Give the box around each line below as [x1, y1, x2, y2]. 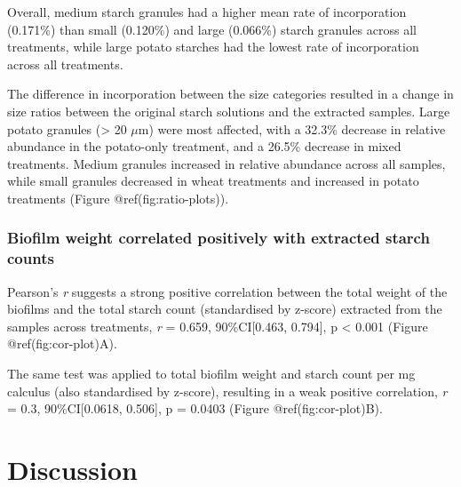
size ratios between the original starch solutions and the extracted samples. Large [7, 101, 450, 120]
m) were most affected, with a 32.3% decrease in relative [138, 119, 446, 138]
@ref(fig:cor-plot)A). [7, 334, 117, 353]
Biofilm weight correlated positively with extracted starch [7, 227, 430, 249]
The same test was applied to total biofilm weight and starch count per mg [7, 364, 416, 383]
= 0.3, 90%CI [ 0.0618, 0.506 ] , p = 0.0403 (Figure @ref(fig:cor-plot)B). [7, 399, 383, 418]
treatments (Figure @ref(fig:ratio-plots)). [7, 188, 229, 207]
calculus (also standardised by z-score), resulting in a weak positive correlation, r [7, 381, 448, 400]
